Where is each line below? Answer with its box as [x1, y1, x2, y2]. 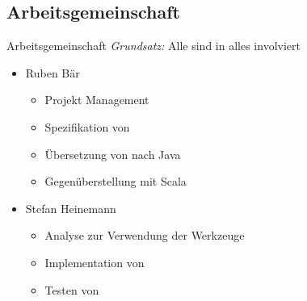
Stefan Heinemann [25, 199, 116, 216]
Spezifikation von [44, 118, 130, 135]
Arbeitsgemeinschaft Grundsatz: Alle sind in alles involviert [6, 37, 301, 54]
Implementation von [44, 253, 145, 270]
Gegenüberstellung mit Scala [44, 173, 187, 190]
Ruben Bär [25, 64, 80, 81]
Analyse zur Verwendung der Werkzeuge [44, 227, 245, 244]
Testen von [44, 281, 99, 298]
